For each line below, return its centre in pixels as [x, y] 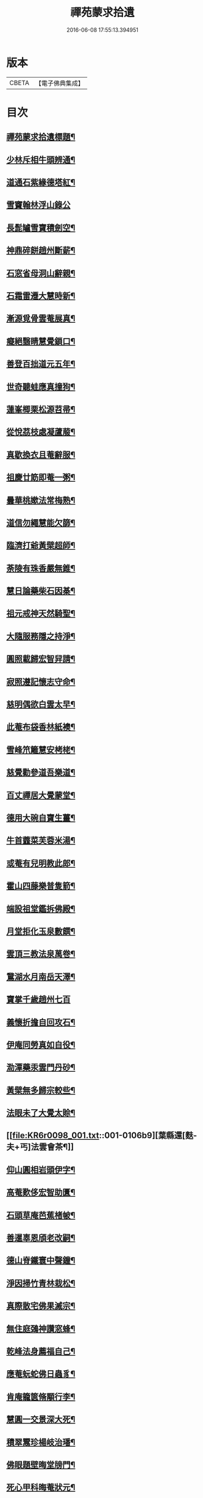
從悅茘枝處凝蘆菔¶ [41, 432]
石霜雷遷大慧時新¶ [41, 296]
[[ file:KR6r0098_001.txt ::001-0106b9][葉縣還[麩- [101, 1136]
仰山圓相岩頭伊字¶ [41, 1169]
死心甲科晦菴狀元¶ [41, 1487]
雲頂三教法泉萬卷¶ [41, 954]
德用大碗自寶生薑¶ [41, 818]
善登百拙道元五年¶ [41, 364]
